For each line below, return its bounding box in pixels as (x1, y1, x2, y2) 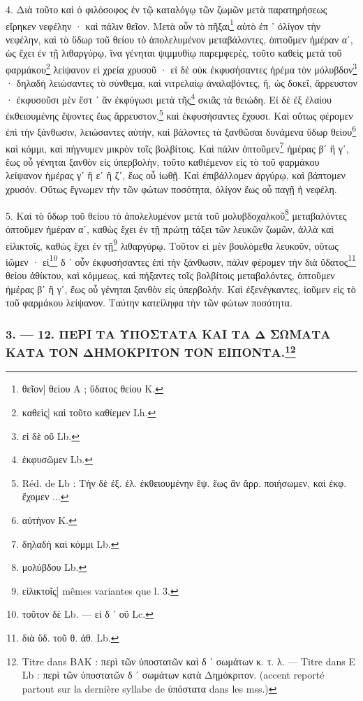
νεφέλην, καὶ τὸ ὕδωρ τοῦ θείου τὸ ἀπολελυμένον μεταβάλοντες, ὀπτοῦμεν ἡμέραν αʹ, (6, 31, 353, 46)
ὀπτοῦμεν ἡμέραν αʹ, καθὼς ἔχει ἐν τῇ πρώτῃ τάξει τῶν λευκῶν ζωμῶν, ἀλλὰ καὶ (6, 221, 334, 236)
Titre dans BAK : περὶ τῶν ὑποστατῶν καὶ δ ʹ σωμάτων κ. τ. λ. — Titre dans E (22, 653, 356, 668)
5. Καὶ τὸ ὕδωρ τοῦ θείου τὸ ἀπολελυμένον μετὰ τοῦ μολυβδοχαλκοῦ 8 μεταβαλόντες (6, 206, 347, 222)
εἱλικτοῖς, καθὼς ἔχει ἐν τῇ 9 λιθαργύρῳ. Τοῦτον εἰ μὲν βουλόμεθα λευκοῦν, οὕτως (6, 236, 339, 253)
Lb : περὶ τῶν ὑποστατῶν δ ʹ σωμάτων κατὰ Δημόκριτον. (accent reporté (22, 667, 325, 682)
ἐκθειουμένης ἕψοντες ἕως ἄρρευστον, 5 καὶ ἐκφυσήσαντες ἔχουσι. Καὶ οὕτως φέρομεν (6, 106, 353, 122)
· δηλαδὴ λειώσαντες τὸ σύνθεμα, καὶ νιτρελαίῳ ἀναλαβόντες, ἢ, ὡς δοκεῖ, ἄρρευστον (6, 76, 357, 90)
